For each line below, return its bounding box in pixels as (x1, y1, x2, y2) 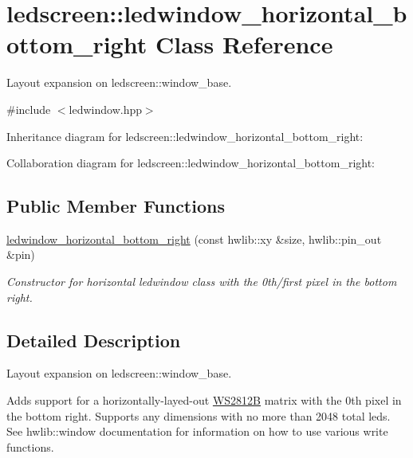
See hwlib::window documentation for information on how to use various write (6, 423, 388, 440)
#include (6, 100, 51, 117)
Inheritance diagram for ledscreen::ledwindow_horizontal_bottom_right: (6, 127, 364, 144)
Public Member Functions (6, 194, 225, 218)
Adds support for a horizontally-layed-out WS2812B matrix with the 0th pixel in (6, 392, 402, 409)
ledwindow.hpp (69, 100, 142, 117)
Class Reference (155, 28, 333, 61)
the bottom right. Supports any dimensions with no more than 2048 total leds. (6, 407, 391, 424)
